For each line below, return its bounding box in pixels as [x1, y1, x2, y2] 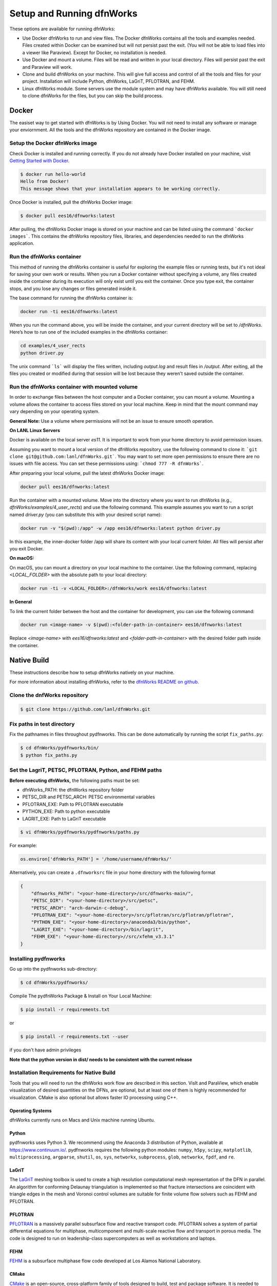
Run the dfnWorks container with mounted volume [9, 383, 138, 390]
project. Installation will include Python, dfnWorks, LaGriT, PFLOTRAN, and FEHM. [22, 78, 195, 84]
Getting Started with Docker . [9, 157, 70, 164]
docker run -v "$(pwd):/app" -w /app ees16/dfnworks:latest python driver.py [20, 525, 221, 531]
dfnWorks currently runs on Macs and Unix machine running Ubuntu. [9, 1117, 155, 1123]
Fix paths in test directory [9, 721, 75, 728]
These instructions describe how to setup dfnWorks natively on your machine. [9, 669, 174, 675]
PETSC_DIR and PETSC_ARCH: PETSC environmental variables [22, 794, 155, 800]
